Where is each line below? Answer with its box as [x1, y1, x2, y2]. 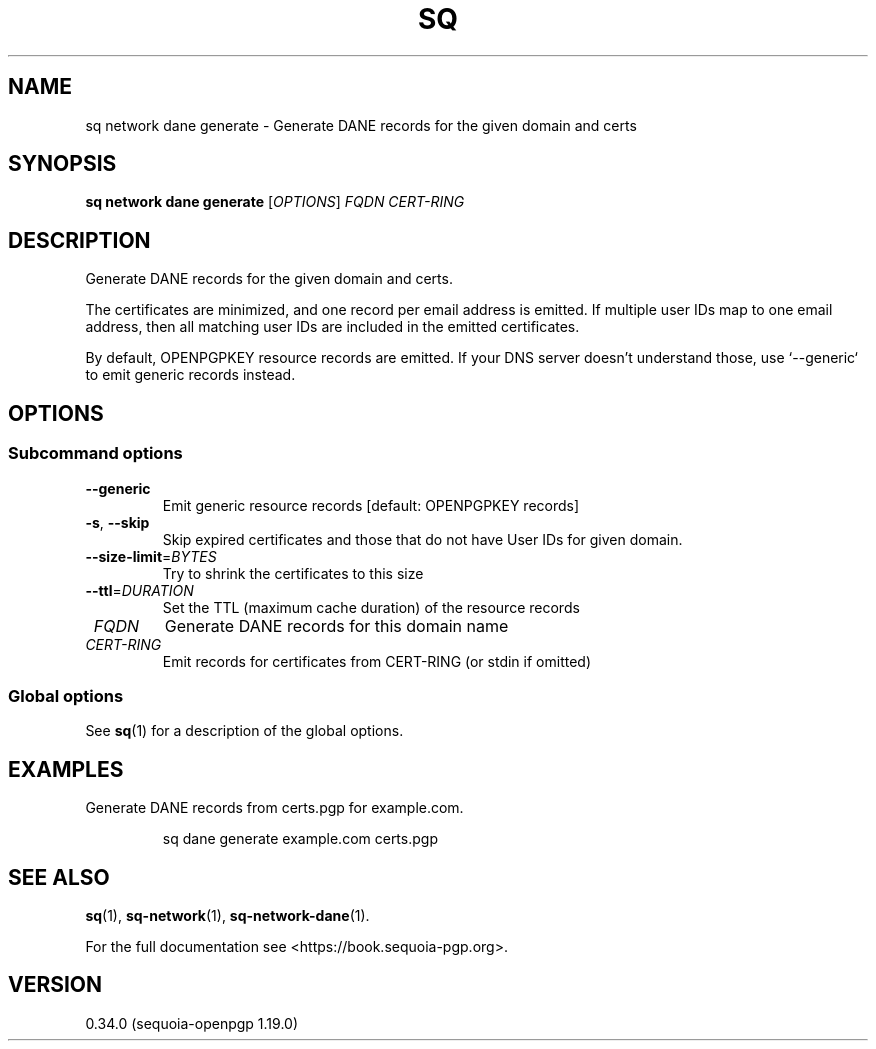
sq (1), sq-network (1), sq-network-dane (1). [85, 906, 370, 924]
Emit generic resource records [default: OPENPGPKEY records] [162, 496, 580, 514]
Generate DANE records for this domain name [164, 615, 509, 636]
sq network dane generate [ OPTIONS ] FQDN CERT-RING [85, 193, 465, 211]
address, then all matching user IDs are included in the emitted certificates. [85, 318, 580, 336]
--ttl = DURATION [85, 581, 194, 599]
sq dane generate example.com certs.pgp [162, 830, 438, 848]
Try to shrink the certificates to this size [162, 564, 424, 582]
